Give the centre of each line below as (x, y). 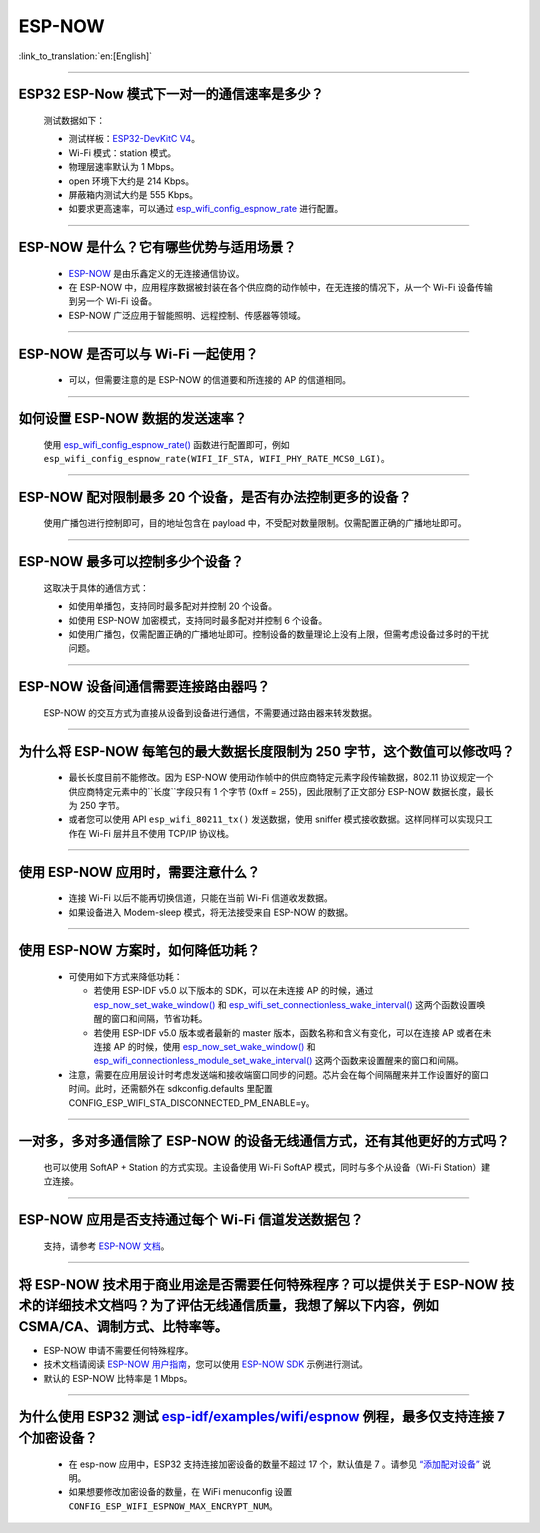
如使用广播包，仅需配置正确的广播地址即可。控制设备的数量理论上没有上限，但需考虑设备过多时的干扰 (278, 634)
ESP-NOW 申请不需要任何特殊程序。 (118, 1350)
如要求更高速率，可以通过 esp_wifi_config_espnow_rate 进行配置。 (206, 209)
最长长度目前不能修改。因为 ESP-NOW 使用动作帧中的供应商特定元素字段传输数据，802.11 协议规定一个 (281, 777)
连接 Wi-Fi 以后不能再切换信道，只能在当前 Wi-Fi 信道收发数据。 (201, 898)
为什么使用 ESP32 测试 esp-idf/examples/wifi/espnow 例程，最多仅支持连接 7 (261, 1416)
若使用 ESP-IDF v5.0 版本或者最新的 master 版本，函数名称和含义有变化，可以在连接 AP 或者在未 (292, 1032)
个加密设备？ (58, 1438)
